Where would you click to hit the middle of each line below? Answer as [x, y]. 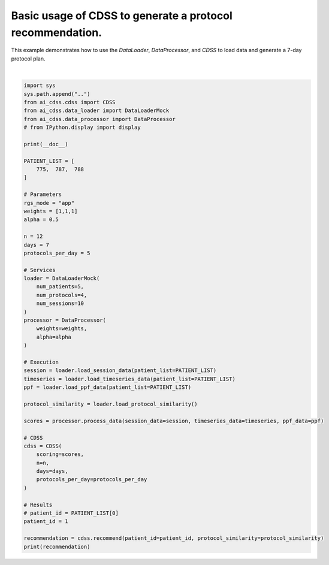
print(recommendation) [57, 546]
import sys [40, 86]
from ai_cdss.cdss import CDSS [70, 102]
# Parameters [43, 194]
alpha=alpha [54, 337]
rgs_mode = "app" [49, 203]
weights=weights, [62, 329]
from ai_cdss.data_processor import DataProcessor [100, 119]
